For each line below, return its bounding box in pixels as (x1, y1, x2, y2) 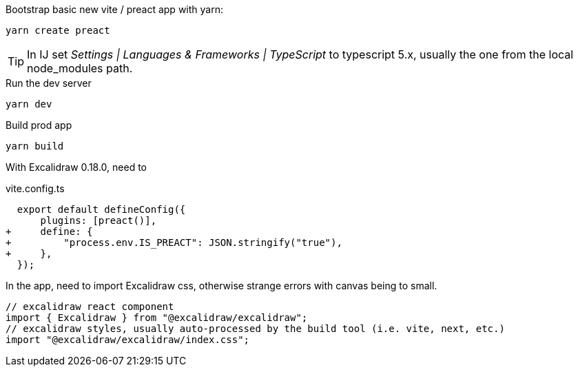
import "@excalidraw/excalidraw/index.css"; (6, 334, 250, 345)
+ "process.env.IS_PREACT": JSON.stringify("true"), (6, 237, 342, 248)
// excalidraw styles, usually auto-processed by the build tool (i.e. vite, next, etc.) (6, 323, 505, 334)
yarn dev (6, 99, 52, 110)
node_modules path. (27, 61, 133, 75)
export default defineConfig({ (17, 204, 186, 215)
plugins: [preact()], (40, 215, 157, 226)
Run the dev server (6, 77, 92, 89)
